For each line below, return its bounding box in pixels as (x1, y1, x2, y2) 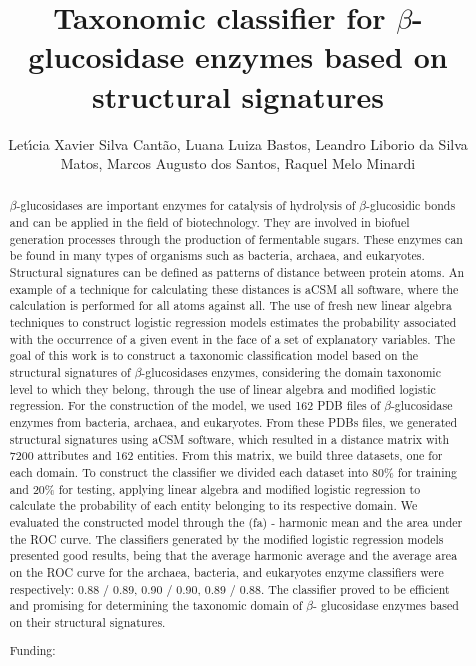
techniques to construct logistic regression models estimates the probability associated (9, 314, 457, 331)
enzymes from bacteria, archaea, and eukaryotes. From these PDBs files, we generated (9, 414, 458, 431)
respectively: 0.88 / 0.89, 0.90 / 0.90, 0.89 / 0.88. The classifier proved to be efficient (9, 580, 450, 597)
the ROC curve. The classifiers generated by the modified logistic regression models (9, 530, 444, 547)
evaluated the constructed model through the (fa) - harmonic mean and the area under (9, 513, 463, 530)
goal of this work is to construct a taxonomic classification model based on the (9, 347, 419, 364)
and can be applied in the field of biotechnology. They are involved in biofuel (9, 214, 410, 231)
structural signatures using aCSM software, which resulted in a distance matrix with (9, 430, 450, 447)
